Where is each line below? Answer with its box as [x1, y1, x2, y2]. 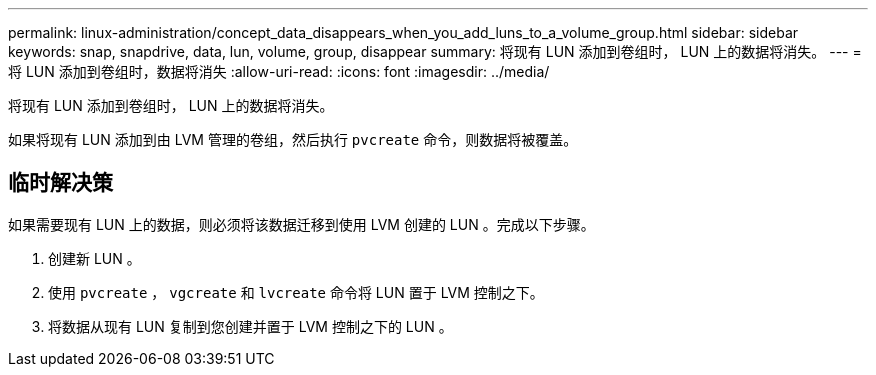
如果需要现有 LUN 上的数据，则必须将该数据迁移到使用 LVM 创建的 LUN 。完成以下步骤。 [8, 215, 595, 233]
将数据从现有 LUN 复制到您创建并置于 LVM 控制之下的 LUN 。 [48, 317, 453, 335]
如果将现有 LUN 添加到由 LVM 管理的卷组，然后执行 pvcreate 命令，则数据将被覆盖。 [8, 131, 578, 148]
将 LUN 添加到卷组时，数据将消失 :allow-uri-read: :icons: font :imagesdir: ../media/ [8, 63, 550, 80]
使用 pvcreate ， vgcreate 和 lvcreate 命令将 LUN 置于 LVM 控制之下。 [48, 283, 544, 301]
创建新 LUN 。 [48, 249, 141, 267]
